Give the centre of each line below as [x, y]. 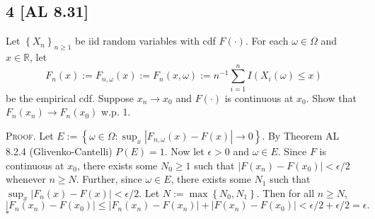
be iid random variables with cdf [145, 41]
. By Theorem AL [301, 135]
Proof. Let [30, 135]
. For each [267, 41]
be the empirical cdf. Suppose [70, 97]
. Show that [331, 97]
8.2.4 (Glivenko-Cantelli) [59, 151]
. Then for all [285, 192]
